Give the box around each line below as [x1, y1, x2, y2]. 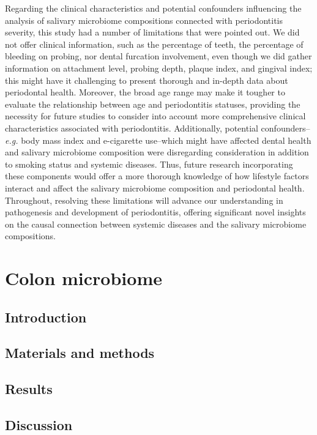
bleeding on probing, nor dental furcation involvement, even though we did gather [5, 50, 312, 62]
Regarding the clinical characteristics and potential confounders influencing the [5, 2, 302, 14]
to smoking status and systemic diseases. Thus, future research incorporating [5, 157, 293, 170]
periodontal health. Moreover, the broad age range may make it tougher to [5, 86, 285, 99]
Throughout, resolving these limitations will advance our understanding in [5, 193, 283, 206]
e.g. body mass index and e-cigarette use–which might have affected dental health [5, 133, 311, 146]
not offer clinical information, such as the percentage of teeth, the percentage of [5, 37, 304, 50]
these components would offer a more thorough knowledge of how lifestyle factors [5, 169, 309, 182]
